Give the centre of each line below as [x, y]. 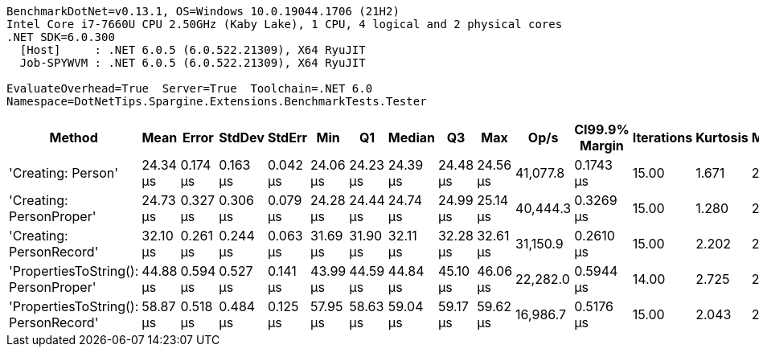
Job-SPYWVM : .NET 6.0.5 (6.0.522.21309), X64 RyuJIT [193, 63]
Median [411, 138]
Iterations [663, 138]
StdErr [287, 138]
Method [74, 138]
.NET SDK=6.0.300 [61, 37]
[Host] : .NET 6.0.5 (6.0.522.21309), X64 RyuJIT [193, 50]
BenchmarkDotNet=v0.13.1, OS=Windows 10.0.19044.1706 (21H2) [203, 11]
